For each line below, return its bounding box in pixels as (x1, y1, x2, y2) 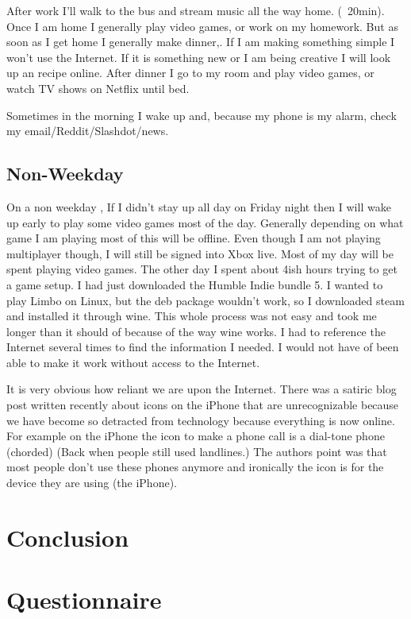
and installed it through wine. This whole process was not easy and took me (6, 308, 377, 324)
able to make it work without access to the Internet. (6, 354, 260, 370)
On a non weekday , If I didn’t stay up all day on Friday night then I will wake (6, 198, 391, 215)
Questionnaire (6, 583, 162, 616)
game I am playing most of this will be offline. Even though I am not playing (6, 230, 381, 246)
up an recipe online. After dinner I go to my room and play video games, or (6, 64, 375, 81)
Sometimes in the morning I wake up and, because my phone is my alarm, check (6, 106, 397, 123)
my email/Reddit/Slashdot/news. (6, 122, 169, 139)
